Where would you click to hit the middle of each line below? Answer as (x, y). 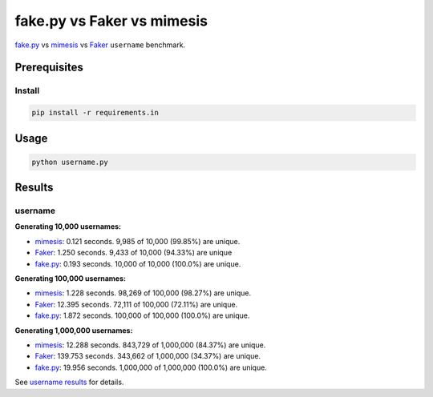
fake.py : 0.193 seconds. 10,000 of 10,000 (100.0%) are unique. (138, 263)
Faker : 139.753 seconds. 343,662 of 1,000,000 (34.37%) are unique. (148, 356)
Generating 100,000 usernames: (70, 279)
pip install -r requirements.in (95, 113)
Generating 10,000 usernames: (68, 227)
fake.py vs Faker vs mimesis (111, 21)
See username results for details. (69, 382)
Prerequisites (49, 68)
